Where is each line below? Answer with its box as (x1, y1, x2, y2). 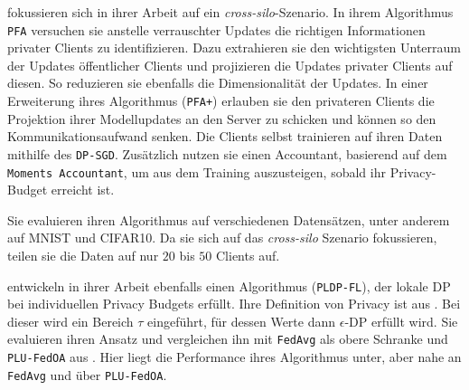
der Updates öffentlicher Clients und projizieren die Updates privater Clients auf (7, 55, 453, 74)
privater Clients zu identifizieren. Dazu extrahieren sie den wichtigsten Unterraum (7, 38, 461, 57)
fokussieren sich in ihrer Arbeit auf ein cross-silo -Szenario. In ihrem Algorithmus (7, 3, 454, 21)
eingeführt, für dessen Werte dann (147, 311, 336, 330)
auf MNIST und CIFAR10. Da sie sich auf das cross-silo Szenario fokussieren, (7, 228, 437, 247)
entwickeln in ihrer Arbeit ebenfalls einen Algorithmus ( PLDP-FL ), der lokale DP (7, 276, 451, 295)
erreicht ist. (51, 180, 115, 199)
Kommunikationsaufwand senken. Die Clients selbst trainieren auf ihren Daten (7, 127, 443, 146)
